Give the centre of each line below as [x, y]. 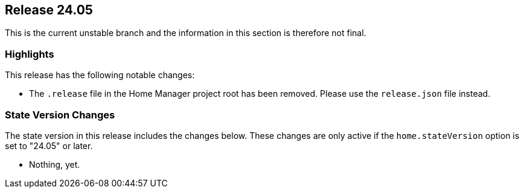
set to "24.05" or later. [49, 146]
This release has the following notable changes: [100, 75]
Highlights [30, 54]
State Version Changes [60, 115]
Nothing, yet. [55, 164]
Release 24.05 [49, 10]
